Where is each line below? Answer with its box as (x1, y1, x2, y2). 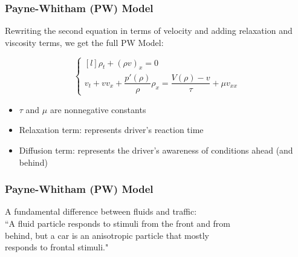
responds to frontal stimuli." (5, 241, 109, 253)
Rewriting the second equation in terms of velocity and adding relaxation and (5, 24, 293, 37)
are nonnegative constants (50, 103, 146, 115)
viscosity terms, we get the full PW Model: (5, 36, 164, 48)
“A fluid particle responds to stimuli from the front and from (5, 217, 231, 230)
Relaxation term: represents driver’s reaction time (19, 123, 204, 136)
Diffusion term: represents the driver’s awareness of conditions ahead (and (19, 144, 293, 157)
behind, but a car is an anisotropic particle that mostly (5, 229, 209, 241)
